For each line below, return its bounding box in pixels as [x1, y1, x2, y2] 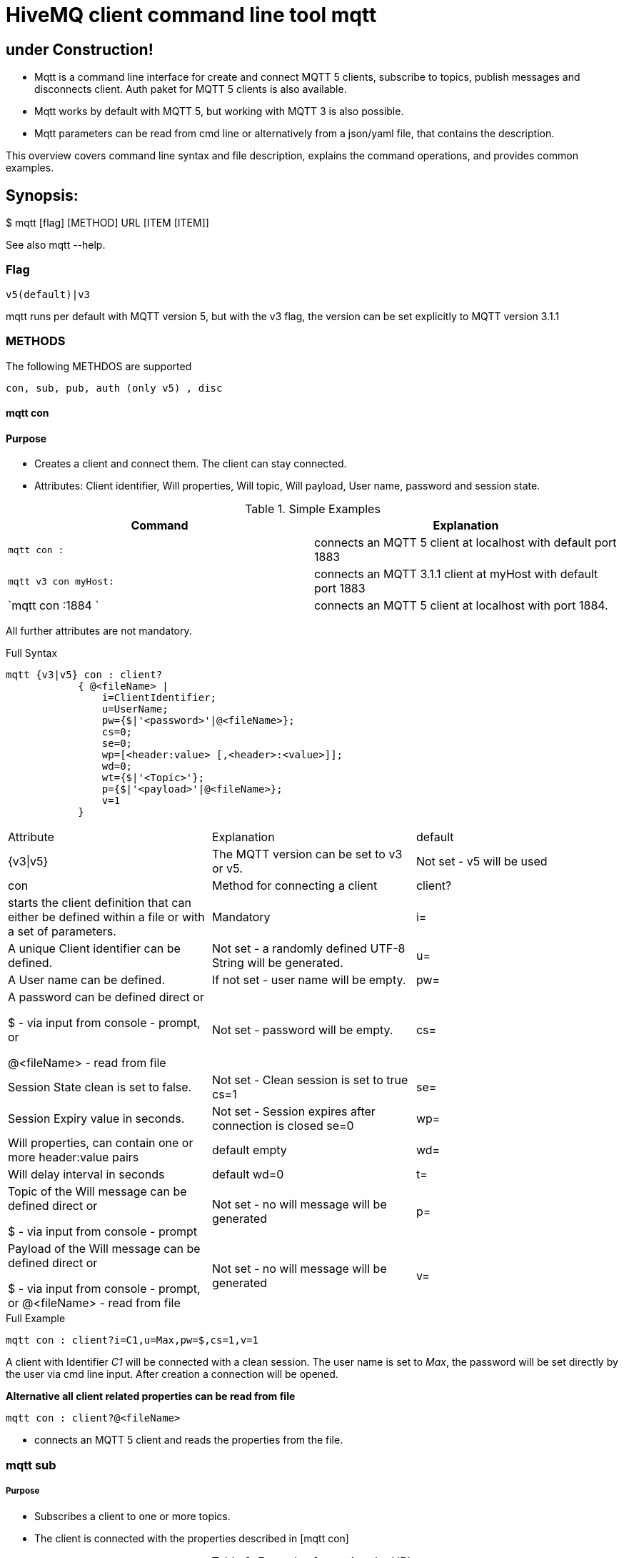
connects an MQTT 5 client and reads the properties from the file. [34, 1434, 343, 1447]
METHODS [6, 334, 66, 349]
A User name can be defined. [8, 973, 165, 988]
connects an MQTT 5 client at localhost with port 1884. [314, 598, 608, 613]
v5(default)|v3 [6, 288, 91, 300]
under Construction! [6, 40, 154, 59]
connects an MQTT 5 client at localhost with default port [314, 535, 617, 550]
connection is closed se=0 [211, 1118, 354, 1133]
